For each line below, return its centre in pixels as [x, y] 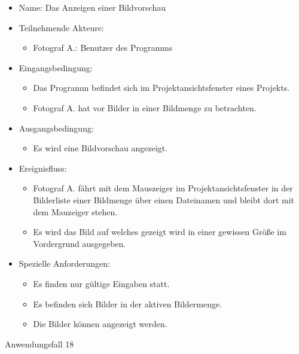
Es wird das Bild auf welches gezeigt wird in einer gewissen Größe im [160, 232]
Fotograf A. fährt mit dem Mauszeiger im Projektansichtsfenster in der [163, 188]
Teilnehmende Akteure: [61, 27]
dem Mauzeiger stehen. [75, 211]
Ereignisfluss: [43, 168]
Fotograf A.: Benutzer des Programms [103, 48]
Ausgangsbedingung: [56, 128]
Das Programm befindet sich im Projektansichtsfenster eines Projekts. [161, 88]
